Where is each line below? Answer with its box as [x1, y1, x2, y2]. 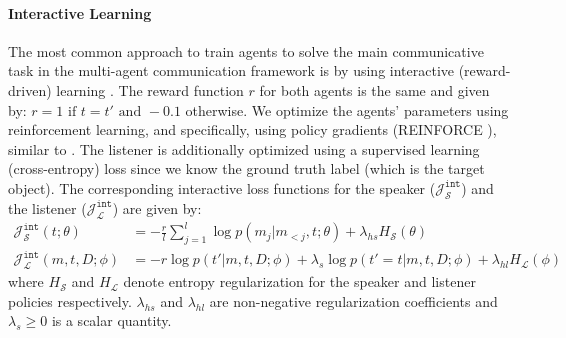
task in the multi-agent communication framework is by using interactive [8, 60, 454, 81]
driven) [8, 79, 52, 100]
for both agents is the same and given [259, 79, 490, 100]
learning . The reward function [56, 79, 244, 100]
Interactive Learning [8, 2, 152, 23]
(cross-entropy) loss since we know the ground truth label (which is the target [8, 158, 485, 179]
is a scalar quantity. [51, 310, 172, 331]
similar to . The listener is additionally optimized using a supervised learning [8, 138, 480, 159]
